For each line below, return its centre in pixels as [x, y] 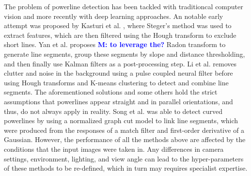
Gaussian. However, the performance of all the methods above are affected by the [125, 139]
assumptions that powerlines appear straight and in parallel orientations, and [118, 101]
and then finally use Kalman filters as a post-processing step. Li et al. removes [120, 63]
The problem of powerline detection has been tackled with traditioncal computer [124, 6]
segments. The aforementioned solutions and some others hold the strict [111, 92]
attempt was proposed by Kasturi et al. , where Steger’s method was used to [118, 25]
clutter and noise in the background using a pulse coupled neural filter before [118, 73]
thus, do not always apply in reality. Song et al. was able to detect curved [113, 111]
